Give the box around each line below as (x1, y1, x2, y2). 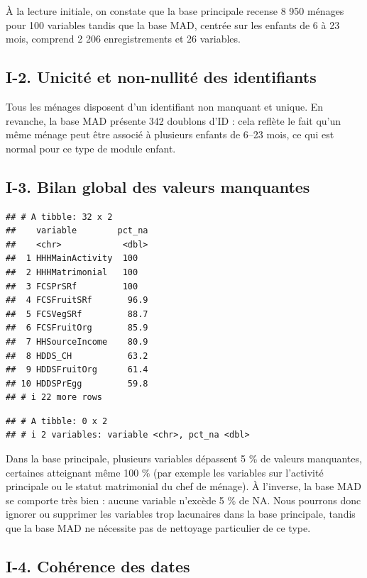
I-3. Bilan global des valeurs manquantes (6, 175, 310, 197)
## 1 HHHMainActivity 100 (6, 253, 138, 264)
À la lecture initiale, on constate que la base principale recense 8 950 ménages (6, 4, 344, 18)
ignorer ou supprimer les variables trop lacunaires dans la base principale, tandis (6, 506, 356, 521)
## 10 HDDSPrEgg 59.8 (6, 378, 148, 389)
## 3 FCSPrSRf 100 (6, 281, 138, 291)
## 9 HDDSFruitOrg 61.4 (6, 365, 148, 375)
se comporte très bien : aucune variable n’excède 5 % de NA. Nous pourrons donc (6, 492, 361, 507)
